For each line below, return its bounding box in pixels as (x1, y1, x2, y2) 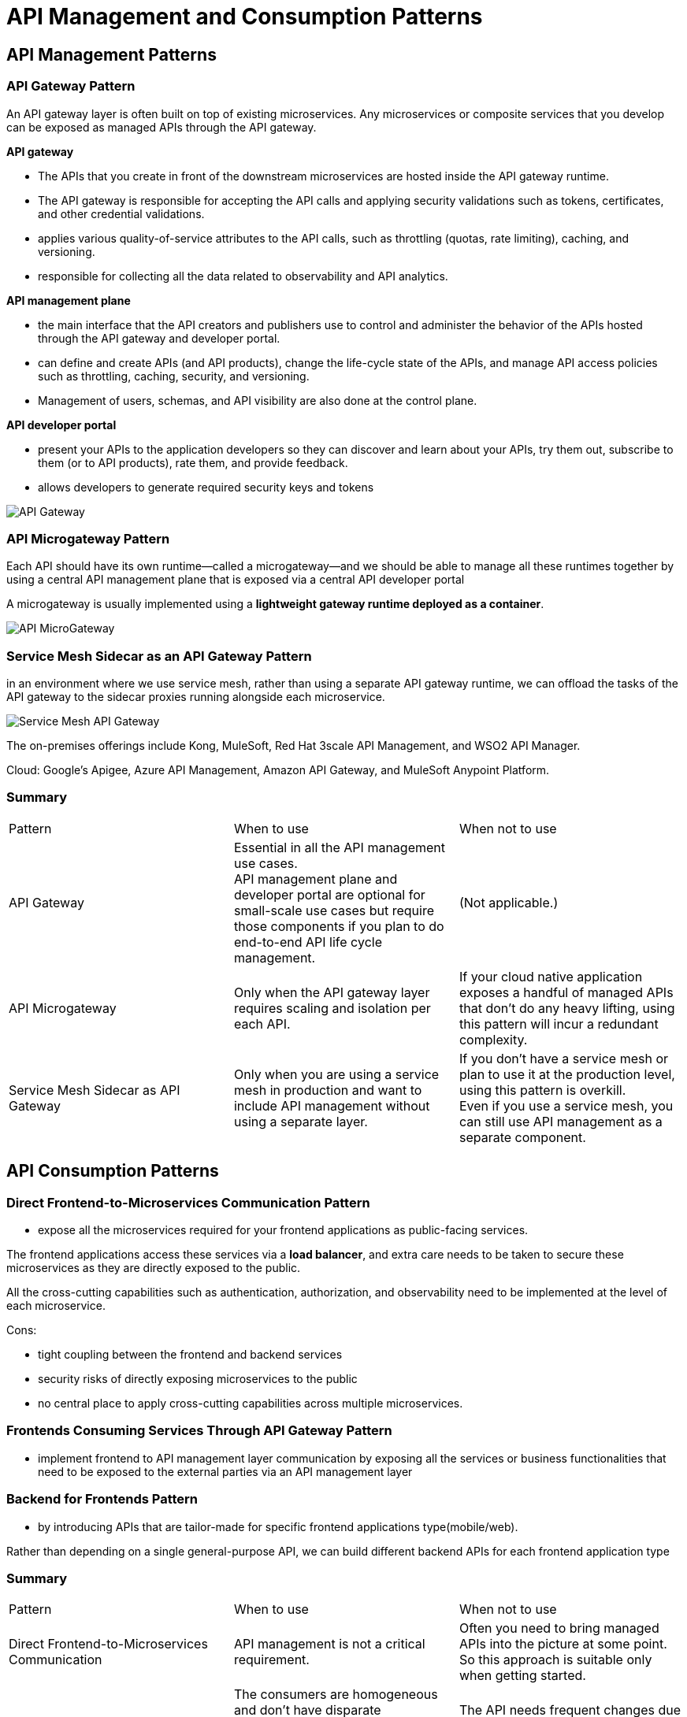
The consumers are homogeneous (233, 1686, 438, 1703)
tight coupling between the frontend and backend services (38, 1348, 343, 1362)
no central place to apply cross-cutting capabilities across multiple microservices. (38, 1396, 463, 1411)
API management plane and (233, 870, 398, 887)
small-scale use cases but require (233, 902, 434, 918)
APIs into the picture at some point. (459, 1636, 667, 1652)
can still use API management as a (459, 1113, 663, 1129)
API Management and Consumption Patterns (6, 3, 483, 30)
